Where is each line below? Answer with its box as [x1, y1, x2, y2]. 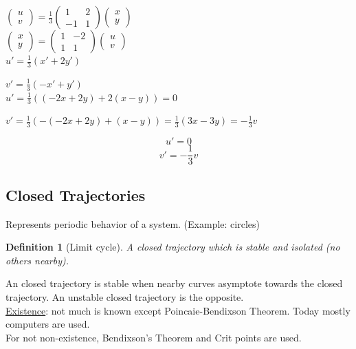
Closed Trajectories [5, 184, 146, 205]
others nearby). [5, 253, 69, 267]
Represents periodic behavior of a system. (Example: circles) [5, 216, 260, 231]
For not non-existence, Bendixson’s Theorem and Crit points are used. [5, 330, 302, 344]
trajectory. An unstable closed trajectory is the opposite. [5, 289, 244, 304]
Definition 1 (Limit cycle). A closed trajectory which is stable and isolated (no [5, 240, 340, 254]
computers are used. [5, 317, 90, 331]
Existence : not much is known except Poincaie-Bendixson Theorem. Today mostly [5, 303, 351, 317]
